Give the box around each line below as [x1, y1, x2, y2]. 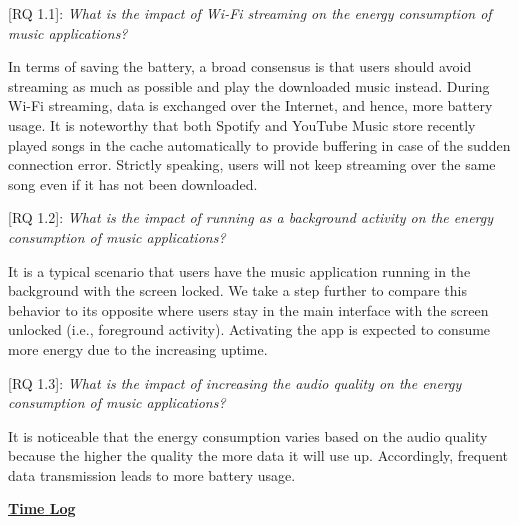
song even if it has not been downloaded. [8, 173, 258, 194]
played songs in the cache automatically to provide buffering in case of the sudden [8, 134, 511, 155]
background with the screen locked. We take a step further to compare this [8, 280, 467, 301]
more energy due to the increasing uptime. [8, 338, 268, 359]
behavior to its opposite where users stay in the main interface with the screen [8, 299, 489, 320]
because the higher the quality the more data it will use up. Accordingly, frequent [8, 445, 509, 466]
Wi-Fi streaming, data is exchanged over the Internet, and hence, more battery [8, 95, 493, 116]
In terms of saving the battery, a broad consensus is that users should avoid [8, 56, 472, 77]
